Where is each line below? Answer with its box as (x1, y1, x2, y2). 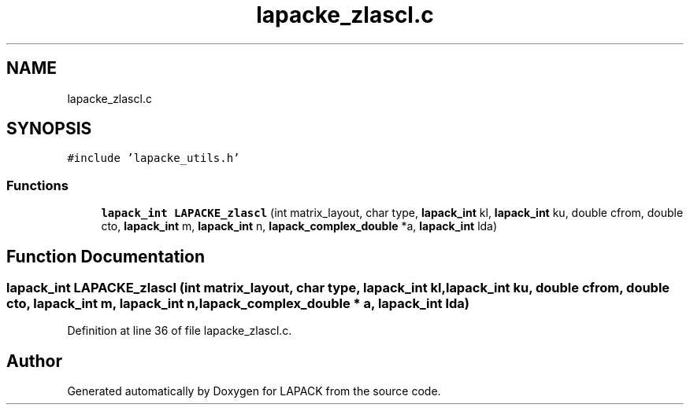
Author (6, 350, 62, 371)
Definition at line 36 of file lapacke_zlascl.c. (67, 324, 292, 338)
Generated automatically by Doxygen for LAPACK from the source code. (67, 384, 441, 398)
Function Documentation (6, 246, 205, 266)
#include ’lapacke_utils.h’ (67, 152, 240, 165)
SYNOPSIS (6, 119, 92, 139)
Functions (6, 177, 69, 193)
